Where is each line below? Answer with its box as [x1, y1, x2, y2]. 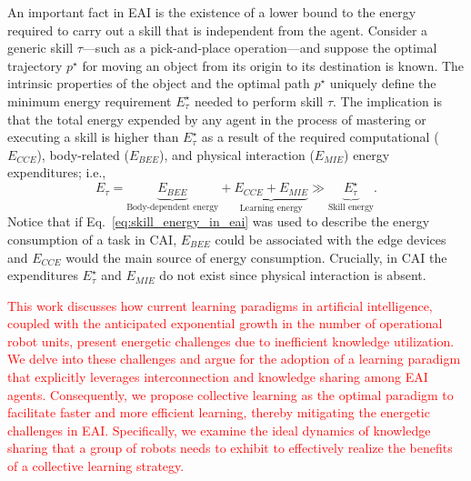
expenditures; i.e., [7, 163, 106, 182]
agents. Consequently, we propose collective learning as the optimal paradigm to [7, 385, 454, 404]
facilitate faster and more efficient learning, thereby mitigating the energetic [7, 403, 430, 422]
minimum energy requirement [7, 91, 172, 110]
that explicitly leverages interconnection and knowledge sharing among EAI [7, 367, 428, 386]
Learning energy [239, 203, 303, 213]
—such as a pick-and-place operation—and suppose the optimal [82, 38, 437, 57]
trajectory [7, 55, 63, 75]
